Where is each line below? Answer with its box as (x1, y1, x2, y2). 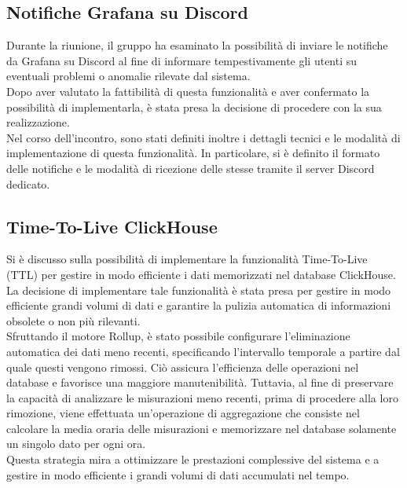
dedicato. (6, 175, 50, 192)
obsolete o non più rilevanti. (6, 312, 141, 328)
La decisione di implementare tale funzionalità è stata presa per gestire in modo (6, 281, 391, 298)
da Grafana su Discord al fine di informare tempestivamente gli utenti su (6, 52, 357, 68)
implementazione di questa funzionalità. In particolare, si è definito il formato (6, 145, 380, 161)
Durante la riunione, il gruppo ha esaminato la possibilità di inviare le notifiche (6, 37, 388, 53)
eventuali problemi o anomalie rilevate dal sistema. (6, 68, 251, 84)
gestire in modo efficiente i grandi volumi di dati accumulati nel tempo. (6, 466, 350, 482)
